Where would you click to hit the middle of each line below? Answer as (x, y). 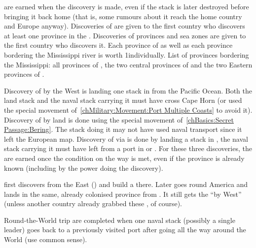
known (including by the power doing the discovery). (84, 168)
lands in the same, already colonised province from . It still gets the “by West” (123, 194)
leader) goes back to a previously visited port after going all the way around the (125, 230)
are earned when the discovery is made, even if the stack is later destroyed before (127, 6)
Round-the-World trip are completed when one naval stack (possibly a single (120, 220)
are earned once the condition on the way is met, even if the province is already (124, 158)
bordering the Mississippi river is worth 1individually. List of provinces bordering (127, 54)
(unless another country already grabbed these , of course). (93, 203)
